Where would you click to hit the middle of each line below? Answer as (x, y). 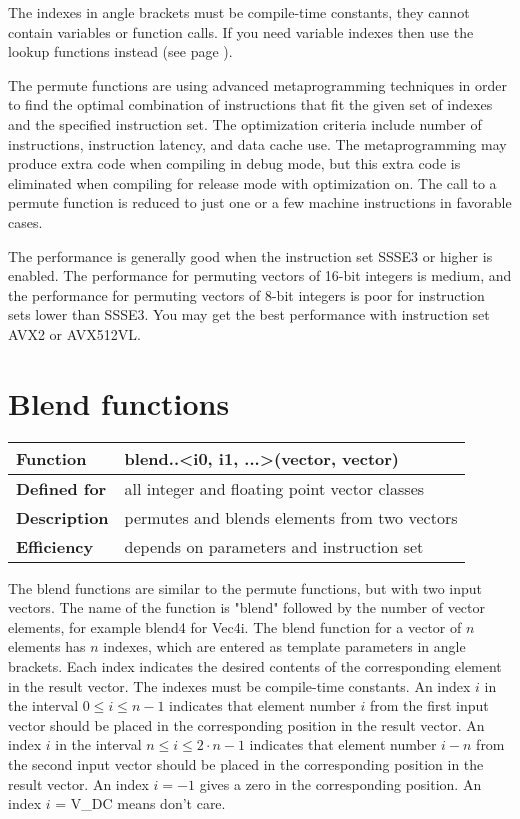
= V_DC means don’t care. (140, 803)
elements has (47, 646)
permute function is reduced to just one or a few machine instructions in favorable (260, 202)
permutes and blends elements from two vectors (291, 517)
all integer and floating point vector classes (274, 488)
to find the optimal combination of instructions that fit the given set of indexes (250, 104)
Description (62, 517)
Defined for (61, 488)
